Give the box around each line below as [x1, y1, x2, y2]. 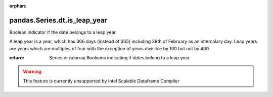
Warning [23, 68, 41, 75]
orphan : [9, 3, 27, 9]
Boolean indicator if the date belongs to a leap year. [9, 29, 117, 35]
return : [9, 55, 25, 61]
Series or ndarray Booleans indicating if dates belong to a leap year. [49, 55, 191, 61]
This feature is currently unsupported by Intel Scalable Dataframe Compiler [23, 78, 179, 84]
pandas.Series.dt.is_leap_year [9, 16, 108, 25]
